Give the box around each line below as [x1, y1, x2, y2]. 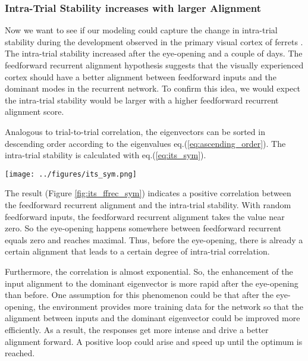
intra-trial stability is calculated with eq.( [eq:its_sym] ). [5, 149, 206, 161]
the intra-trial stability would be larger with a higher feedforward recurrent [5, 93, 279, 106]
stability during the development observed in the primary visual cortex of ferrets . [5, 35, 303, 48]
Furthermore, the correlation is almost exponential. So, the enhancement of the [5, 265, 293, 277]
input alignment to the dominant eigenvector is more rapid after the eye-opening [5, 277, 298, 289]
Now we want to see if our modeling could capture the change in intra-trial [5, 24, 278, 36]
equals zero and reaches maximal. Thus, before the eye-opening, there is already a [5, 233, 303, 246]
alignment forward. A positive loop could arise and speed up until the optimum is [5, 335, 303, 347]
